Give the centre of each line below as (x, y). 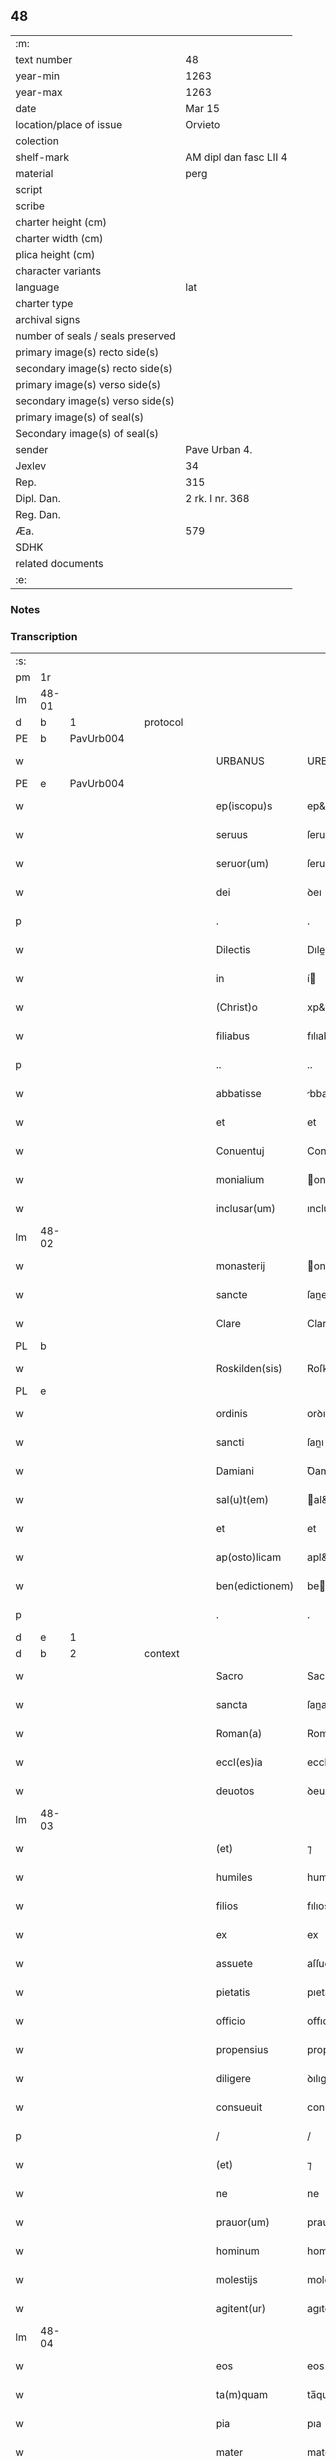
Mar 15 (202, 108)
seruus (231, 835)
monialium (240, 1180)
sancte (231, 1295)
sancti (230, 1442)
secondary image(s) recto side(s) (94, 368)
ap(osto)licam (248, 1557)
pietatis (233, 1992)
